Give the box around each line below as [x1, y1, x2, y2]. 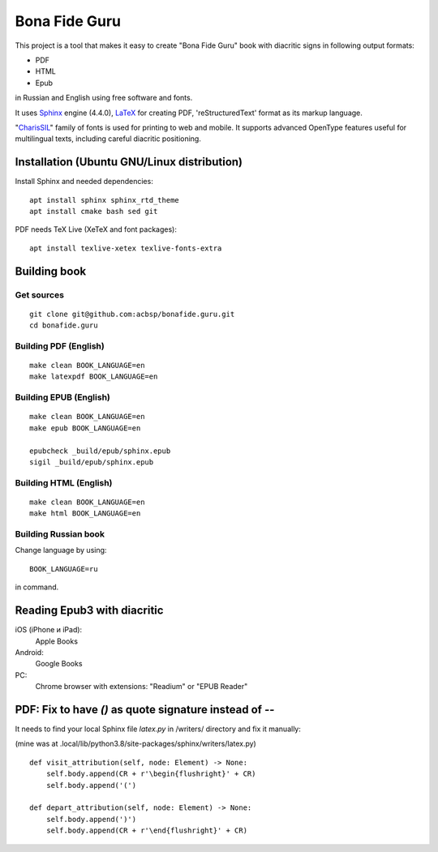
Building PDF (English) [15, 340, 105, 352]
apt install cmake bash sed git [29, 207, 158, 216]
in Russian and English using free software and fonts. [15, 93, 193, 103]
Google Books [35, 659, 83, 669]
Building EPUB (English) [15, 392, 111, 403]
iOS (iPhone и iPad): [15, 625, 83, 635]
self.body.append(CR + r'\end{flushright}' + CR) [45, 826, 247, 835]
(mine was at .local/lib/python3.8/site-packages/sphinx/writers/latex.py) [15, 739, 257, 749]
